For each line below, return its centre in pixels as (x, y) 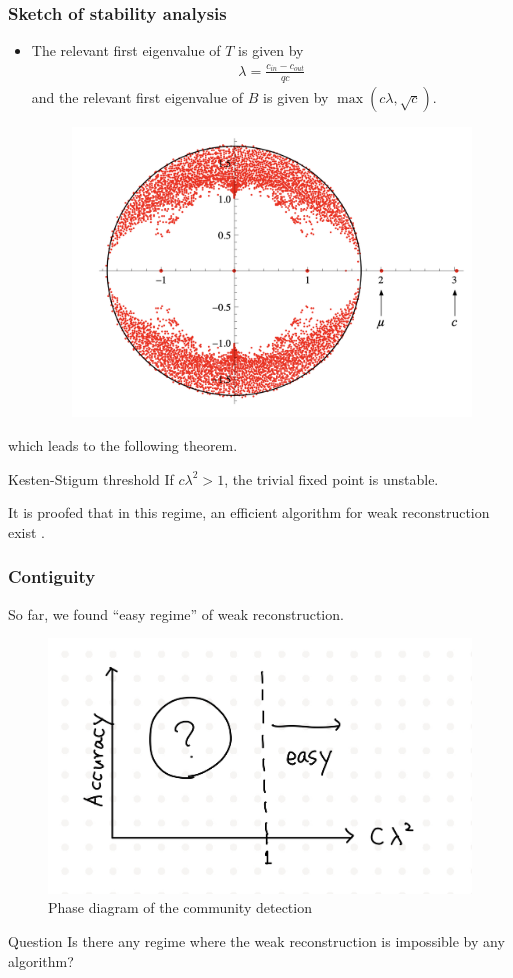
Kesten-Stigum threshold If (91, 478)
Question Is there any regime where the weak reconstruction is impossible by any (256, 941)
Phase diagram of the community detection (180, 907)
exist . (27, 531)
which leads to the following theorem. (123, 444)
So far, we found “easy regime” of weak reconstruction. (176, 613)
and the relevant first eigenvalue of (137, 96)
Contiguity (52, 576)
